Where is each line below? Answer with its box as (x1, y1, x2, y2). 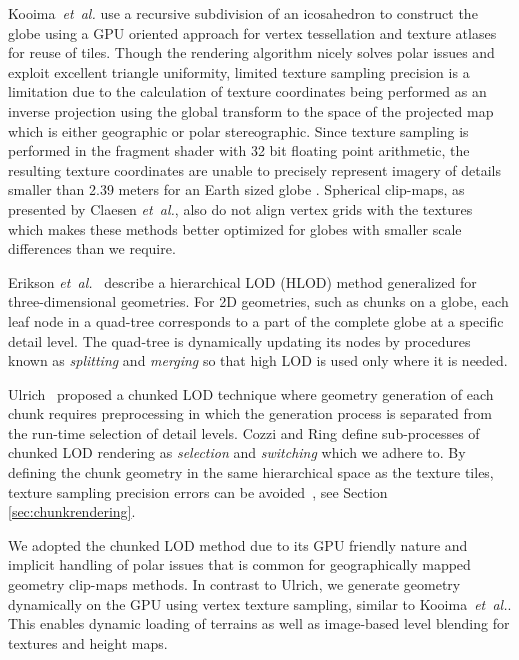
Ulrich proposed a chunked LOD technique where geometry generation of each (8, 383, 494, 404)
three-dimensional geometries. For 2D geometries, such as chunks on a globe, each (8, 291, 509, 312)
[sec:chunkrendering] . (8, 501, 136, 522)
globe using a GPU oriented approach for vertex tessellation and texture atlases (8, 22, 497, 43)
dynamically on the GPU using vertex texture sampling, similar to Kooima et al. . (8, 593, 512, 614)
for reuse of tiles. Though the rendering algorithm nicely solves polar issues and (8, 42, 495, 63)
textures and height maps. (8, 632, 168, 653)
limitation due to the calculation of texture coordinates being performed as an (8, 81, 487, 102)
